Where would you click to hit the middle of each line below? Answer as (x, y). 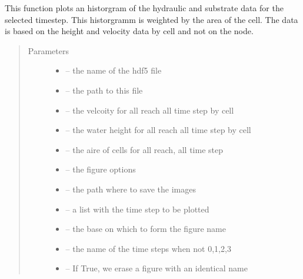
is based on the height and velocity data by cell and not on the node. (129, 31)
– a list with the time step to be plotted (137, 209)
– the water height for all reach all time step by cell (158, 130)
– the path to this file (104, 90)
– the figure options (101, 169)
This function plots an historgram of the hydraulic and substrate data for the (144, 8)
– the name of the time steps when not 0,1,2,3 (148, 248)
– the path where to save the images (131, 189)
